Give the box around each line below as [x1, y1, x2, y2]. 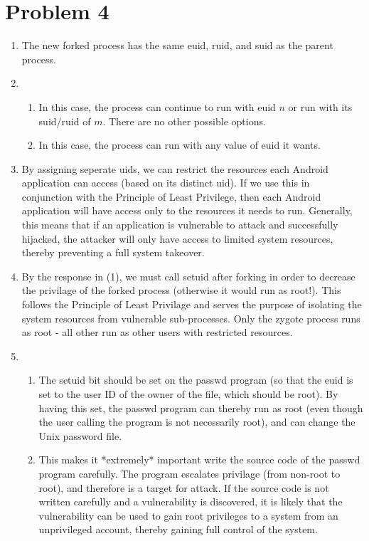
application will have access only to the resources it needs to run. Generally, [21, 203, 353, 218]
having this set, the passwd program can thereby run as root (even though [38, 400, 363, 415]
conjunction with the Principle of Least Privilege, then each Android [21, 189, 321, 204]
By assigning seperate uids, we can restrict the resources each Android [21, 161, 328, 176]
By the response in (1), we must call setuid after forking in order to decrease [21, 268, 355, 283]
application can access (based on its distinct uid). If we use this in [21, 175, 310, 190]
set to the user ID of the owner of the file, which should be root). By [38, 387, 338, 401]
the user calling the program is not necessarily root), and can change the [38, 414, 355, 429]
